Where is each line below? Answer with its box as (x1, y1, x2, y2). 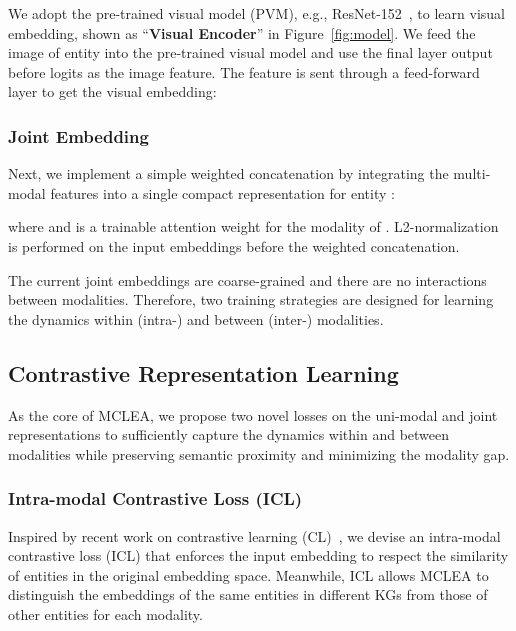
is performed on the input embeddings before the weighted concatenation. (8, 235, 460, 256)
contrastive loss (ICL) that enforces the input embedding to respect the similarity (8, 545, 509, 566)
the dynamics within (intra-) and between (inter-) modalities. (8, 308, 384, 329)
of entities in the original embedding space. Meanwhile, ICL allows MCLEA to (8, 564, 489, 585)
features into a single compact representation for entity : (50, 182, 395, 203)
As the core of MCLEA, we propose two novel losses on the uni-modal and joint (8, 404, 498, 425)
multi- (453, 163, 491, 184)
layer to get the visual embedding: (8, 81, 217, 102)
